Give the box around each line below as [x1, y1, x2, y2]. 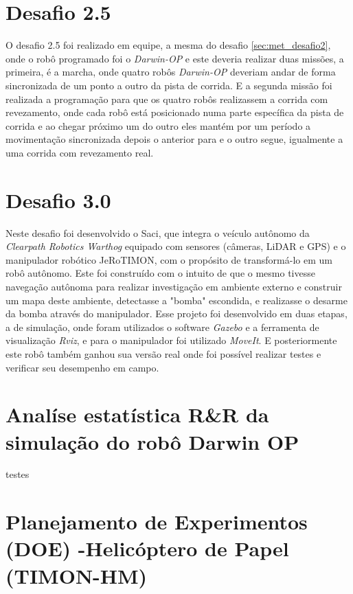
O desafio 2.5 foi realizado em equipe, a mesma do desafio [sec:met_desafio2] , [5, 38, 331, 52]
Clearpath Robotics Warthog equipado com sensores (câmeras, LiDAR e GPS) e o [5, 239, 346, 253]
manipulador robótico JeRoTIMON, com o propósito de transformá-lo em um [5, 252, 332, 266]
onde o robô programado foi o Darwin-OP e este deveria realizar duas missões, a [5, 51, 344, 65]
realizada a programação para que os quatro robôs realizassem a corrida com [5, 91, 328, 106]
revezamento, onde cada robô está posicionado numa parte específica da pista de [5, 105, 344, 119]
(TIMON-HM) [5, 561, 148, 589]
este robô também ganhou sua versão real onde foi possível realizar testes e [5, 346, 321, 361]
